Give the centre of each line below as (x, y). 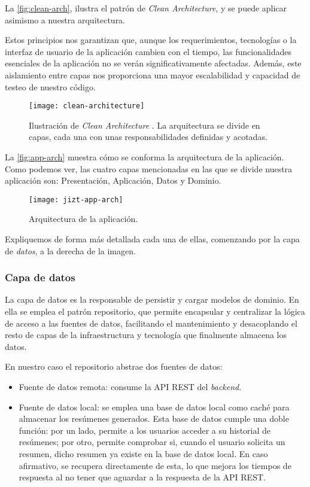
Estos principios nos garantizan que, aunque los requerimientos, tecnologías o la (151, 40)
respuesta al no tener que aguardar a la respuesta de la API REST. (142, 477)
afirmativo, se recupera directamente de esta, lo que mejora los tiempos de (155, 465)
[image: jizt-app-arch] (76, 200)
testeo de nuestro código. (50, 86)
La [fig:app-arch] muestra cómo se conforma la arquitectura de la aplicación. (145, 157)
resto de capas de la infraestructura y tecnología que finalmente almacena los (146, 335)
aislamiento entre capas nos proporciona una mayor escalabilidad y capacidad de (153, 74)
